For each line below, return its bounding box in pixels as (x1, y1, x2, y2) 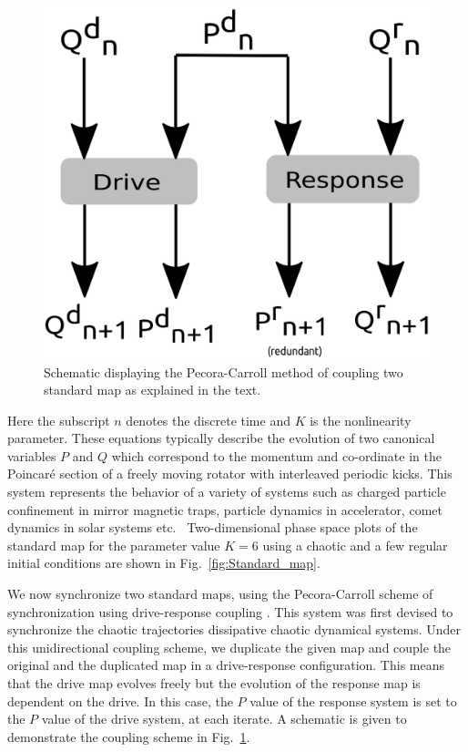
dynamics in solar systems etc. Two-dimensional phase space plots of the (7, 518, 418, 537)
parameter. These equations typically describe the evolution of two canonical (7, 428, 435, 448)
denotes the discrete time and (126, 410, 290, 429)
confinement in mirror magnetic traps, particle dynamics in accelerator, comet (7, 500, 443, 519)
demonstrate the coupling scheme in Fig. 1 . (7, 726, 250, 746)
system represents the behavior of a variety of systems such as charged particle (7, 482, 446, 501)
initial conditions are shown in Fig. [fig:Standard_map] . (7, 553, 320, 572)
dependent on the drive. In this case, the (7, 691, 233, 710)
